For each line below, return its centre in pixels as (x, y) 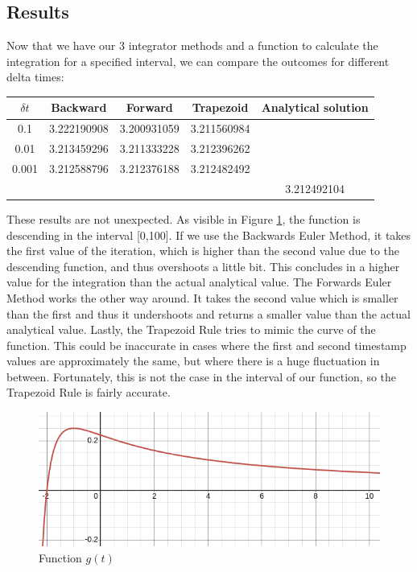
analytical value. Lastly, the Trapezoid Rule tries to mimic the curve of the (191, 329)
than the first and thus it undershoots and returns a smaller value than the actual (208, 313)
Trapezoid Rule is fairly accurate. (89, 392)
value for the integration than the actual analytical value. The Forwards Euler (199, 282)
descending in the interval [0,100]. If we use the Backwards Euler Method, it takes (209, 235)
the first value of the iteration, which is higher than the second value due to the (203, 251)
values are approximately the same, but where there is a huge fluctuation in (193, 361)
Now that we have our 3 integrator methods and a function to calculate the (192, 45)
